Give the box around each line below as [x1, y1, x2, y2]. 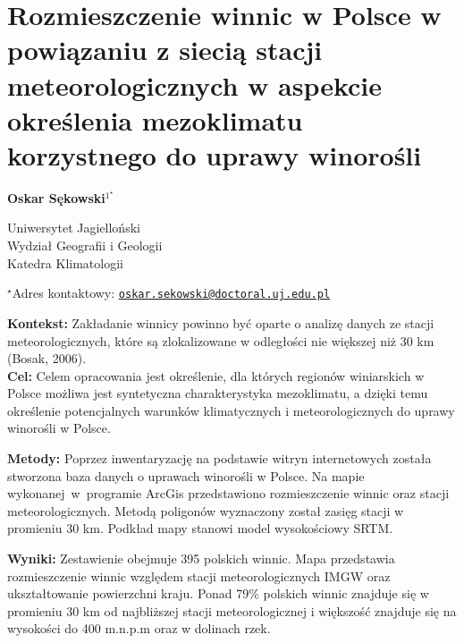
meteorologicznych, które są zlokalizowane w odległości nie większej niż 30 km [7, 331, 434, 350]
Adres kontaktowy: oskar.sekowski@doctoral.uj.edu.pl [12, 283, 331, 302]
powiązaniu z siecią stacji [7, 31, 323, 68]
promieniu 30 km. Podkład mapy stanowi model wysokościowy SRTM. [7, 519, 393, 537]
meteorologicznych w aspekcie [7, 66, 383, 103]
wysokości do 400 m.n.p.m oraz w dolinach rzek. [7, 619, 271, 638]
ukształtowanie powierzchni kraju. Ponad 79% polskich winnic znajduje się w [7, 584, 429, 603]
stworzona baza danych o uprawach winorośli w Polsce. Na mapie [7, 466, 365, 485]
